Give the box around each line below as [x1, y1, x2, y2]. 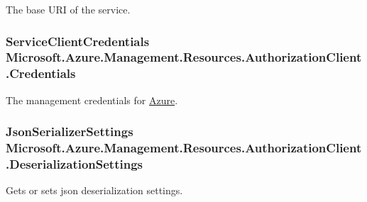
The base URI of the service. [6, 2, 131, 16]
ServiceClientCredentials [6, 32, 150, 50]
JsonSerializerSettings [6, 123, 133, 140]
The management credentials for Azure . [6, 92, 178, 107]
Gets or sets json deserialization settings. [6, 183, 183, 198]
